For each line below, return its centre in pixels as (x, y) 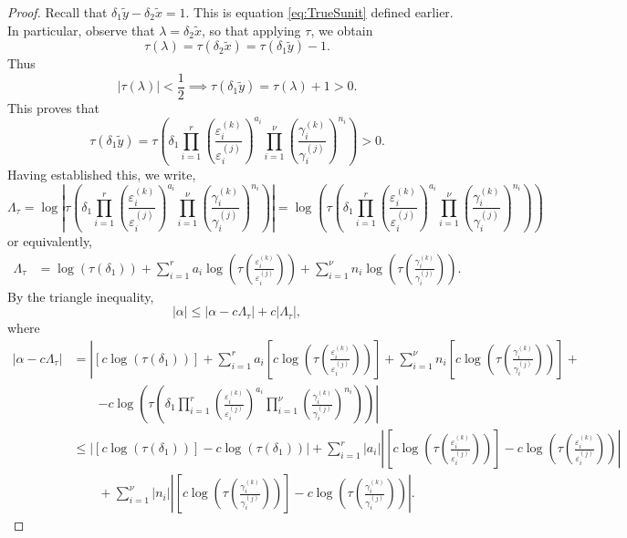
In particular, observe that (81, 30)
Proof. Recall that (57, 12)
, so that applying (251, 30)
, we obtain (342, 30)
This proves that (53, 107)
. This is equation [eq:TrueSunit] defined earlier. (319, 12)
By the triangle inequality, (81, 296)
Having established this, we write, (102, 174)
